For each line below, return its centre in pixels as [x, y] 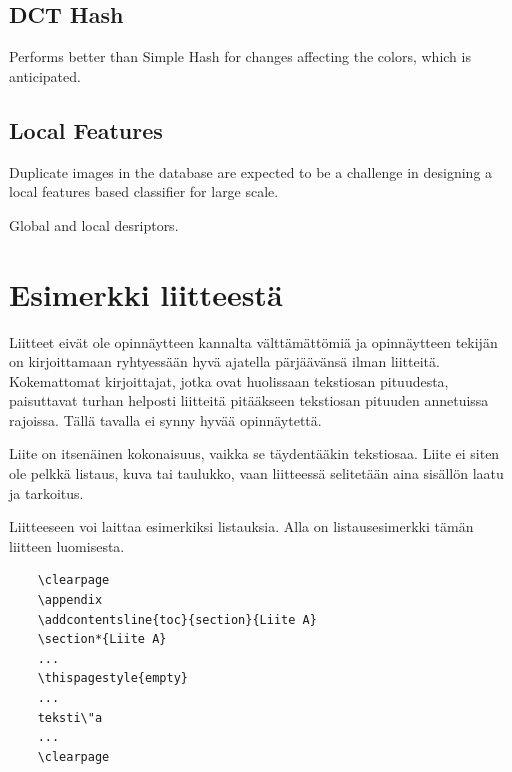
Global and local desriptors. [94, 224]
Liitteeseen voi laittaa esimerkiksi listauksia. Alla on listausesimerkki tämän [241, 526]
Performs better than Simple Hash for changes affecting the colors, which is [240, 56]
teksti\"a [70, 717]
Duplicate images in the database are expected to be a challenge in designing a [251, 171]
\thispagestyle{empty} [112, 678]
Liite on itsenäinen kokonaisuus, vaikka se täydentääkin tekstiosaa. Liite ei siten [254, 453]
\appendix [70, 600]
